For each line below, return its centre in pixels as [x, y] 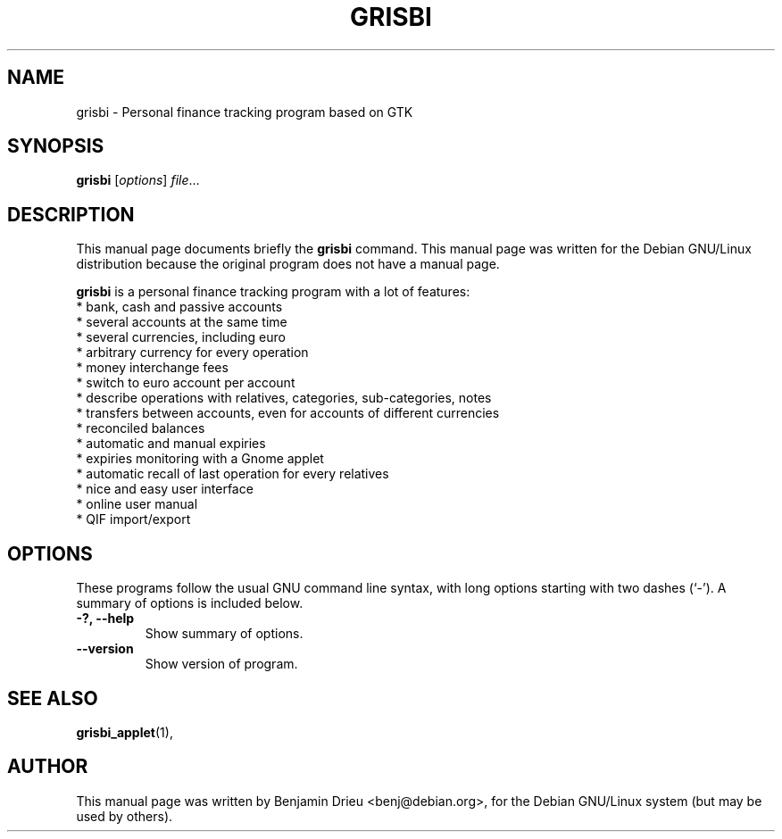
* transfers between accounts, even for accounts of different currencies [288, 413]
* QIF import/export [133, 519]
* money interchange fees [152, 368]
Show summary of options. [224, 634]
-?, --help [105, 619]
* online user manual [137, 504]
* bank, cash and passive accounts [179, 307]
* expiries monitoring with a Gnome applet [200, 459]
